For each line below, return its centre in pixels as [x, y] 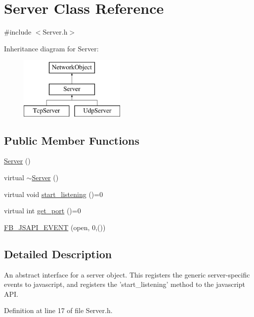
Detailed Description [58, 254]
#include [18, 32]
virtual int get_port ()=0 [42, 211]
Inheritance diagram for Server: [51, 48]
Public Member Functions [72, 140]
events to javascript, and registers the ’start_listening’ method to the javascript [125, 284]
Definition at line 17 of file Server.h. [58, 310]
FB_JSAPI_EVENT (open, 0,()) [55, 227]
